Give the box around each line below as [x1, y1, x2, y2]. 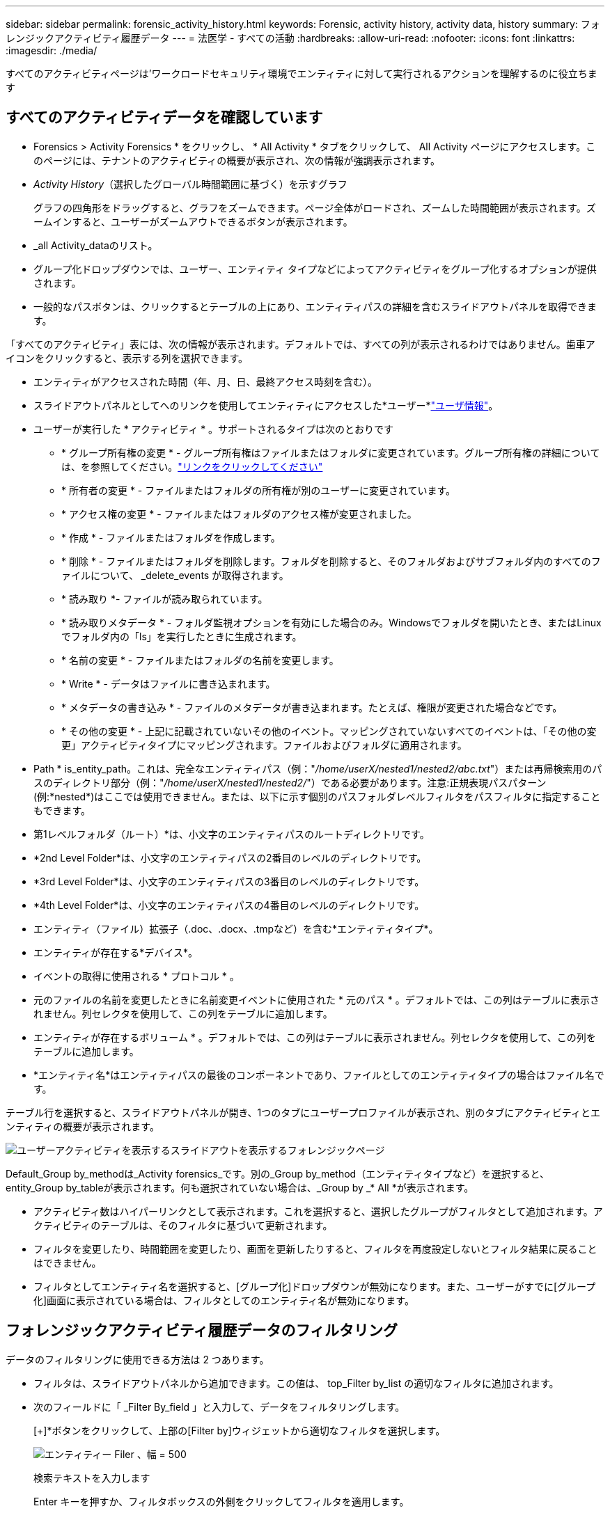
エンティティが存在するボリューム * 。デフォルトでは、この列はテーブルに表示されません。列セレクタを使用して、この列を [33, 1031, 596, 1043]
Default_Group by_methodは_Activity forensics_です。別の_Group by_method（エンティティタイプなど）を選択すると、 [6, 1167, 549, 1180]
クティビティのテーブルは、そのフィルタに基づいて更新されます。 [33, 1219, 333, 1231]
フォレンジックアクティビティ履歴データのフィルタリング [6, 1322, 398, 1340]
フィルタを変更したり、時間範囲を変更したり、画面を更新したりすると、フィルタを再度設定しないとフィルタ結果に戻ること [33, 1242, 597, 1255]
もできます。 [33, 804, 91, 816]
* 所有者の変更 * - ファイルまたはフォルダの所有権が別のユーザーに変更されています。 [61, 484, 456, 496]
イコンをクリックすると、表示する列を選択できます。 [6, 351, 249, 364]
